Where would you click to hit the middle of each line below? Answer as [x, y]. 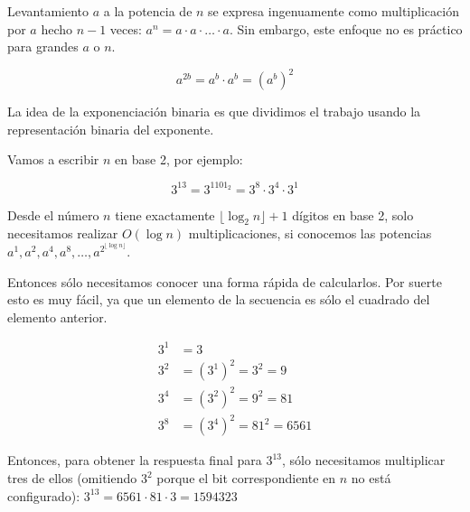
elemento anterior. [57, 317]
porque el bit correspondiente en [246, 478]
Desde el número [53, 214]
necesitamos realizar [63, 233]
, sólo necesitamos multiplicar [364, 460]
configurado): [44, 495]
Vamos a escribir [53, 159]
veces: [126, 28]
